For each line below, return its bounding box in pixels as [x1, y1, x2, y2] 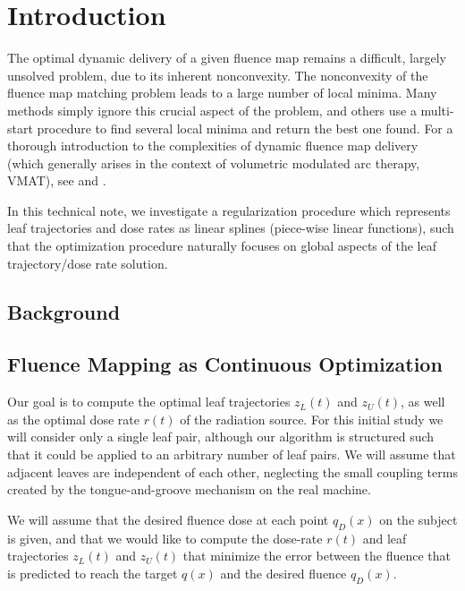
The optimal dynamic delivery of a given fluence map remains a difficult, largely [7, 48, 446, 67]
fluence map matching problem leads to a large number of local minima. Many [7, 83, 437, 102]
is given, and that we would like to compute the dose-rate [7, 528, 323, 547]
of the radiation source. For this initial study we [180, 409, 444, 428]
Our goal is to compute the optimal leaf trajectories [7, 392, 291, 411]
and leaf [362, 528, 407, 547]
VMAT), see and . [7, 171, 106, 190]
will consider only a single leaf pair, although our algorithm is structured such [7, 427, 435, 446]
